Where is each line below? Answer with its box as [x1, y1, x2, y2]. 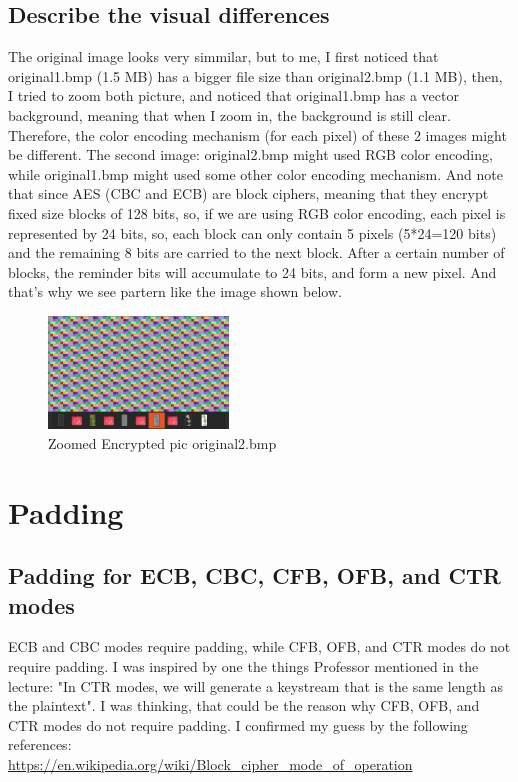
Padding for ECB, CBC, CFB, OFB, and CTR [8, 560, 501, 591]
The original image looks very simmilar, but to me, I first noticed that [8, 46, 439, 67]
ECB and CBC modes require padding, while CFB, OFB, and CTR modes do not [8, 636, 511, 657]
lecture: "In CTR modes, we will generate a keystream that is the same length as [8, 675, 504, 696]
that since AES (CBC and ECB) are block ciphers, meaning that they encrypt [8, 183, 489, 204]
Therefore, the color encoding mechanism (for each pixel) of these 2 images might [8, 124, 507, 145]
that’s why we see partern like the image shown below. [8, 281, 342, 302]
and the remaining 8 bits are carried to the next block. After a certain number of [8, 242, 505, 263]
